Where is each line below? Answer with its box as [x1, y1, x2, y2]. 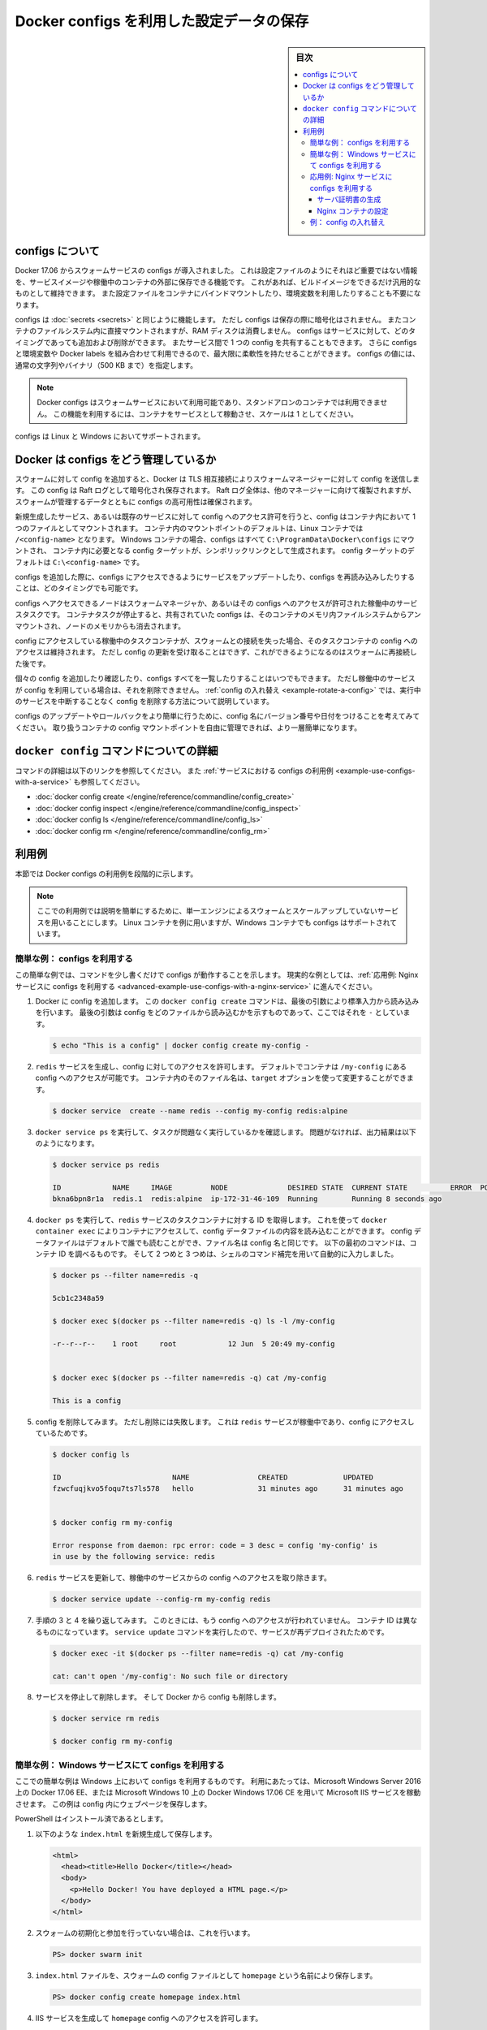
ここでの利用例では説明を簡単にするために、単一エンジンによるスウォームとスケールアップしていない [37, 906, 377, 916]
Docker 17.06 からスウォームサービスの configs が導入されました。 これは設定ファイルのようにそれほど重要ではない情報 [15, 266, 418, 275]
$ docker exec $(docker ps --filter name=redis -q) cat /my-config [52, 1373, 327, 1382]
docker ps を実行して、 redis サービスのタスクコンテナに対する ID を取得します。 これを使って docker [35, 1215, 387, 1225]
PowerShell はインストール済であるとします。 [15, 1814, 168, 1824]
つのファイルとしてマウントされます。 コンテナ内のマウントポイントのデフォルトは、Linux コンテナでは [15, 523, 364, 533]
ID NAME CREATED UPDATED [52, 1472, 373, 1482]
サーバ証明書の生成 [317, 195, 381, 205]
